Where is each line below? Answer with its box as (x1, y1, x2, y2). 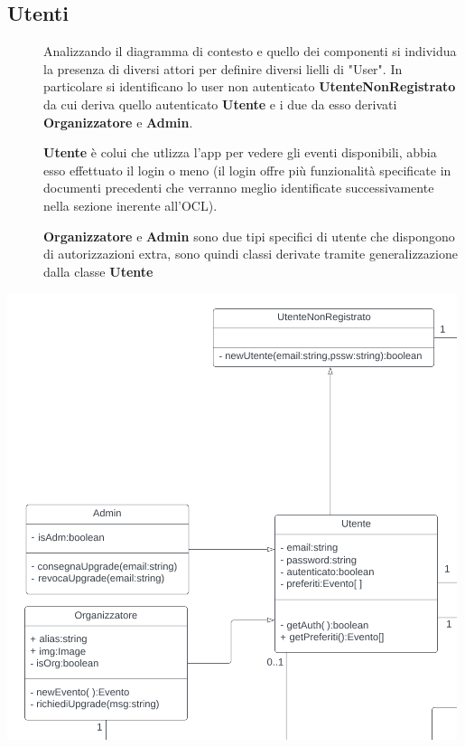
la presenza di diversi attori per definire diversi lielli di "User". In (43, 59, 403, 78)
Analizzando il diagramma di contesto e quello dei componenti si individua (43, 42, 457, 61)
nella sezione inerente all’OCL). (43, 195, 218, 214)
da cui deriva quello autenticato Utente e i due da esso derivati (43, 94, 397, 113)
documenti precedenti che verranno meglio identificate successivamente (43, 178, 434, 197)
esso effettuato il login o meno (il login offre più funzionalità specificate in (43, 160, 451, 179)
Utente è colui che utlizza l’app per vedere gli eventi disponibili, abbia (43, 143, 437, 162)
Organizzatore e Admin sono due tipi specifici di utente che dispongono (43, 226, 455, 245)
